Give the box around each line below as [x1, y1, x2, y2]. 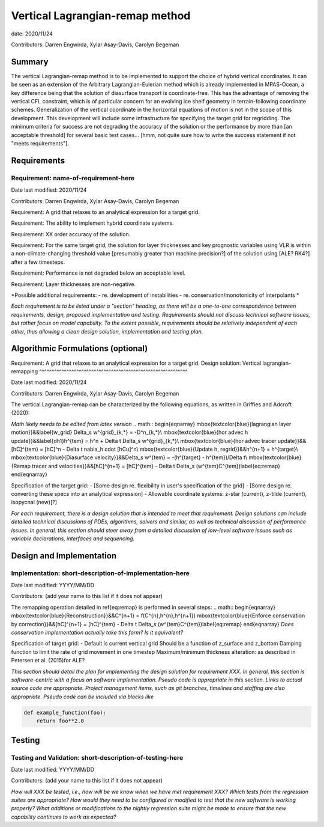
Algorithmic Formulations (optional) [11, 343, 148, 354]
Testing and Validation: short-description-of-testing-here [11, 753, 184, 761]
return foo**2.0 [36, 718, 84, 724]
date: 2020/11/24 [11, 30, 53, 37]
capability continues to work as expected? [11, 813, 116, 820]
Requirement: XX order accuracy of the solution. [11, 230, 131, 237]
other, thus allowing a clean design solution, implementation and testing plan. [11, 328, 203, 335]
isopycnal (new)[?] [11, 499, 57, 506]
